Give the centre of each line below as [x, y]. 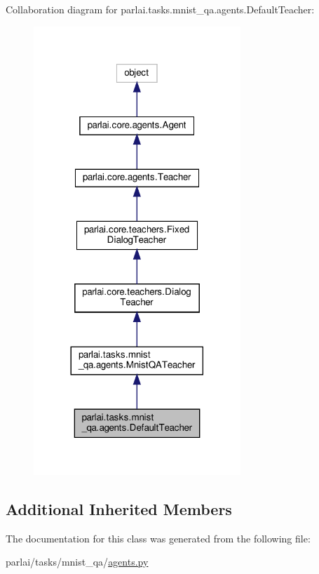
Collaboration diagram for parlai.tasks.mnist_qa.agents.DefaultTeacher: [160, 9]
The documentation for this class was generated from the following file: [158, 538]
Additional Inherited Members [119, 508]
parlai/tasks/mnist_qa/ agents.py [77, 562]
